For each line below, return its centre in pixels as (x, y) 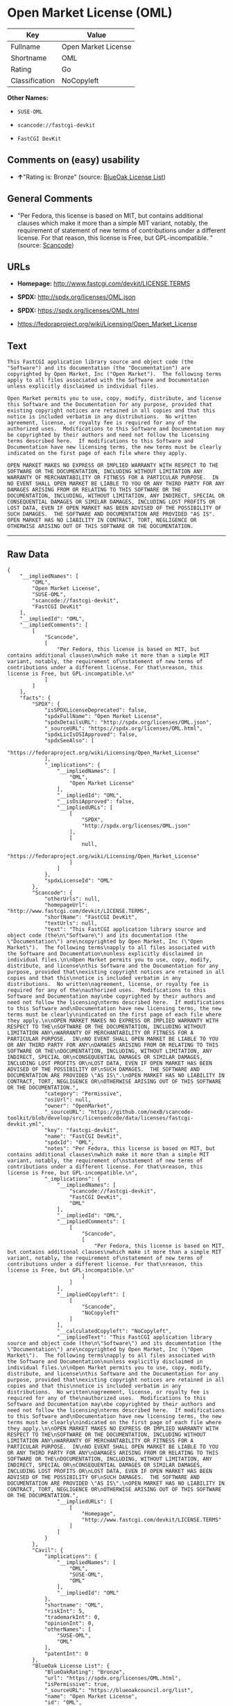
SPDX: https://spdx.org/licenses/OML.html (78, 310)
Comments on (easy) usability (74, 160)
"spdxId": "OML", (69, 1142)
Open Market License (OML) (90, 13)
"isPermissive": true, (77, 1684)
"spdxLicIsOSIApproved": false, (91, 735)
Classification (33, 80)
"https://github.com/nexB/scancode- (141, 1112)
